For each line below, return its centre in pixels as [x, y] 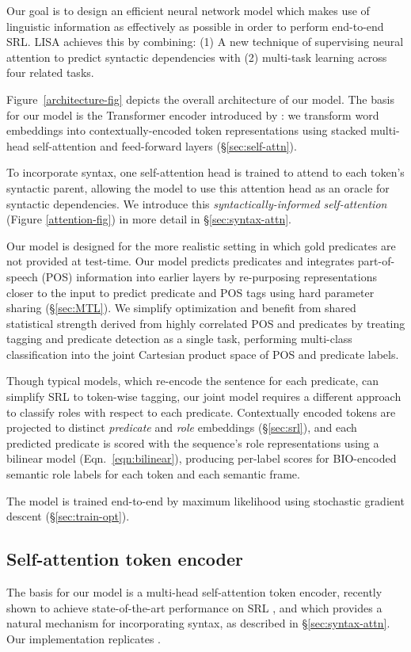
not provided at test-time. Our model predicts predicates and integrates [181, 261]
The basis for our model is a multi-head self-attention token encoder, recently [194, 592]
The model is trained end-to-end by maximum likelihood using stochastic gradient [205, 500]
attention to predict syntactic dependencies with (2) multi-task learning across [197, 57]
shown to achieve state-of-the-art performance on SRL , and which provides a [194, 607]
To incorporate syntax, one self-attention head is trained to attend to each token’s [205, 172]
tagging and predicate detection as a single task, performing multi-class [179, 339]
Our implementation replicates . [84, 638]
